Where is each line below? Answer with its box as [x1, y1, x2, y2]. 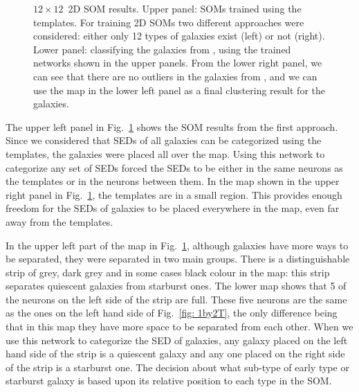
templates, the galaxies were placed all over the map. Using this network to [6, 146, 325, 161]
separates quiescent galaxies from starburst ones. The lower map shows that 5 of [6, 278, 347, 293]
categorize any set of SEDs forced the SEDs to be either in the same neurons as [6, 160, 343, 175]
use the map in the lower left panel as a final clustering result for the [33, 82, 326, 97]
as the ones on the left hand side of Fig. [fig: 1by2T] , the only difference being [6, 305, 338, 320]
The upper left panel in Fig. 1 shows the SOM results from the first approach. [6, 119, 338, 134]
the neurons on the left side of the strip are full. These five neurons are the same [6, 292, 347, 306]
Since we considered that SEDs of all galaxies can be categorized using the [6, 133, 322, 148]
